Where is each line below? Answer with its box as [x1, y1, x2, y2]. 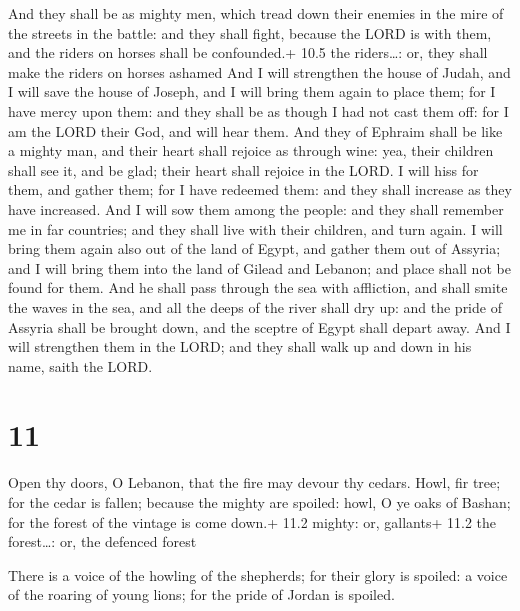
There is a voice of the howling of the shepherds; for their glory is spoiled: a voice [8, 564, 508, 585]
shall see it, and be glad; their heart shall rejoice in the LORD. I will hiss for [8, 159, 479, 180]
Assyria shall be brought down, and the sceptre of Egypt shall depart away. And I [8, 316, 511, 337]
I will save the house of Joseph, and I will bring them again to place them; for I [8, 81, 496, 102]
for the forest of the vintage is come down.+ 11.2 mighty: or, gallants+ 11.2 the [8, 511, 496, 532]
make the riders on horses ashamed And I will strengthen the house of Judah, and [8, 61, 511, 82]
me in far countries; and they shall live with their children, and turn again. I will [8, 218, 503, 239]
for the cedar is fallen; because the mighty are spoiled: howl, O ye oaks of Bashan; [8, 492, 511, 512]
